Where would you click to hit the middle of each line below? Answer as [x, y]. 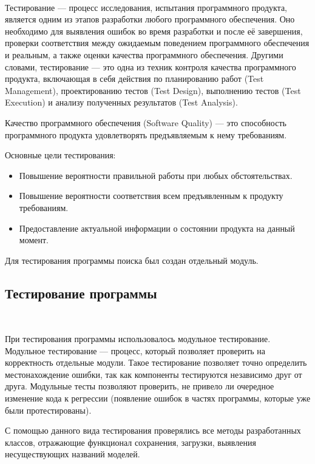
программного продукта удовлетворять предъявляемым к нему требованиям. [146, 134]
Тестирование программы [81, 293]
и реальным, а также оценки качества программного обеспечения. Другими [144, 54]
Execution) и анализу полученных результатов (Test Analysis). [121, 102]
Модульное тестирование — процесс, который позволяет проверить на [135, 350]
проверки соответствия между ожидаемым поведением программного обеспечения [157, 43]
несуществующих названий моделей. [73, 454]
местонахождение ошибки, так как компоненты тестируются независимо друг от [154, 374]
